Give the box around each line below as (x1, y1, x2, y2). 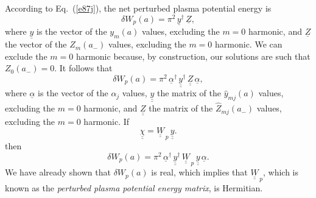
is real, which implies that (151, 166, 248, 179)
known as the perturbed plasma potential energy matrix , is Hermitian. (5, 182, 263, 194)
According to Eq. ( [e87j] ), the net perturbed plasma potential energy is (5, 2, 272, 14)
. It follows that (54, 62, 113, 74)
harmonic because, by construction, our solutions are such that (75, 49, 311, 62)
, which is (263, 166, 299, 179)
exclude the (5, 49, 47, 62)
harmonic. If (83, 115, 130, 127)
